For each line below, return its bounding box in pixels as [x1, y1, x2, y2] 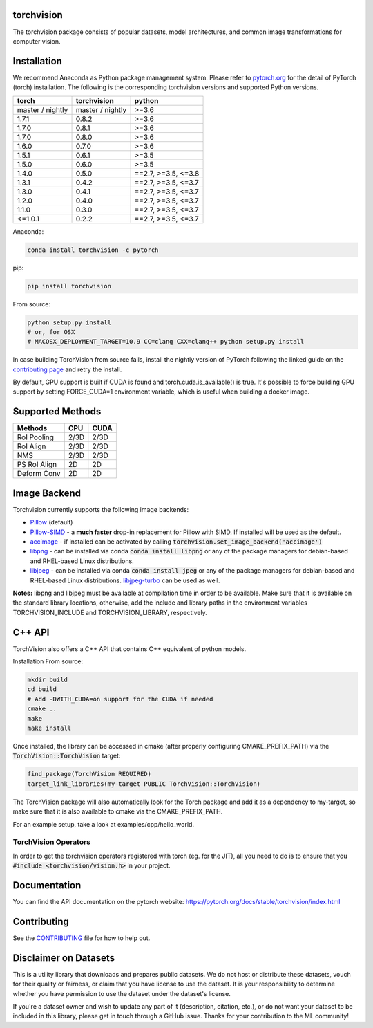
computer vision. [12, 37, 61, 45]
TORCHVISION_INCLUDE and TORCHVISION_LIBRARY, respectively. [12, 608, 207, 616]
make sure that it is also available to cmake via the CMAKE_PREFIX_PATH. [12, 807, 223, 816]
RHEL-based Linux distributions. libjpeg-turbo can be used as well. [30, 576, 220, 585]
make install [27, 724, 72, 733]
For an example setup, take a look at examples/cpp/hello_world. [12, 820, 195, 828]
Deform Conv [17, 469, 61, 479]
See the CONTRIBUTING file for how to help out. [12, 934, 151, 942]
